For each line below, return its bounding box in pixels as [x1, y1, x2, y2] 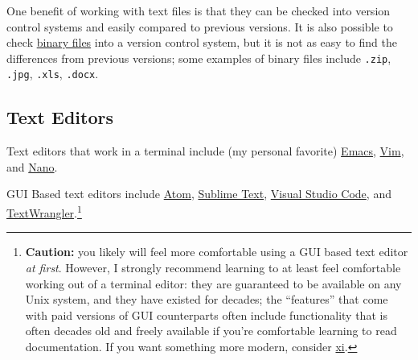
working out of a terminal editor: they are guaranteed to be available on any [25, 275, 402, 292]
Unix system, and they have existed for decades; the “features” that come [25, 291, 388, 308]
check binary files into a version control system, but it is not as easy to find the [6, 34, 397, 51]
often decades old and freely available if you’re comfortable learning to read [25, 322, 397, 339]
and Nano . [6, 158, 58, 175]
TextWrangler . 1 [6, 202, 82, 221]
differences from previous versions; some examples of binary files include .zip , [6, 49, 391, 66]
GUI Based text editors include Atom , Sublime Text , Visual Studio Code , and [6, 185, 391, 202]
